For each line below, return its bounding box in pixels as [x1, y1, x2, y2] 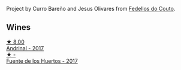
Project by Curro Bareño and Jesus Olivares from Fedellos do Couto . [6, 5, 176, 12]
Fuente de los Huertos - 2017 [6, 57, 78, 65]
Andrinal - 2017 [6, 44, 44, 51]
